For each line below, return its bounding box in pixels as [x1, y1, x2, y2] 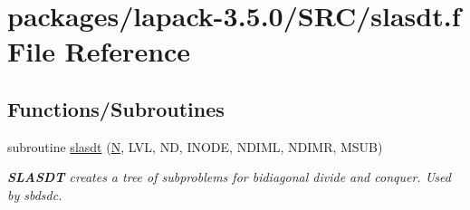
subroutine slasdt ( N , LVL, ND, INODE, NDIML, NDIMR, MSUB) [7, 137, 383, 156]
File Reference [7, 33, 191, 70]
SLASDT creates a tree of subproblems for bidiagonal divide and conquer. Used [7, 167, 451, 186]
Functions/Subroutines [7, 94, 225, 122]
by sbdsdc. [7, 185, 62, 204]
